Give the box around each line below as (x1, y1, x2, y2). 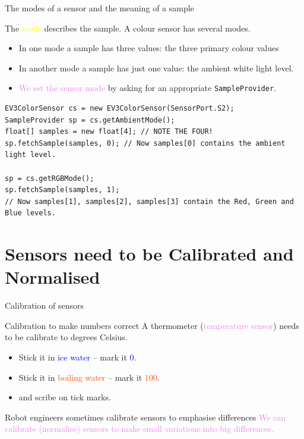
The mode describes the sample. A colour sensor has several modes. (5, 21, 251, 34)
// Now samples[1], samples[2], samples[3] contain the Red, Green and (5, 197, 294, 206)
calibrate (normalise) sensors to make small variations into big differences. (5, 422, 274, 435)
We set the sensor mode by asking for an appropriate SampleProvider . (18, 81, 277, 94)
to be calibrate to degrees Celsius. (5, 331, 128, 343)
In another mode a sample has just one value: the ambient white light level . (18, 61, 294, 74)
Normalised (5, 265, 100, 289)
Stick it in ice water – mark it (18, 351, 127, 363)
